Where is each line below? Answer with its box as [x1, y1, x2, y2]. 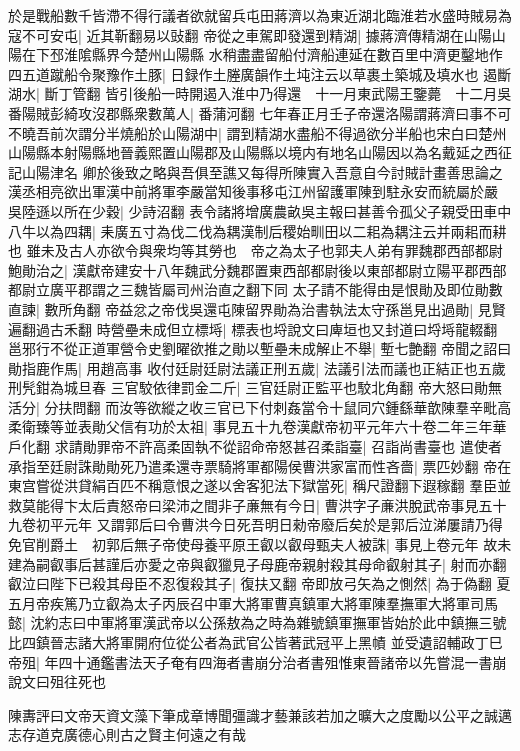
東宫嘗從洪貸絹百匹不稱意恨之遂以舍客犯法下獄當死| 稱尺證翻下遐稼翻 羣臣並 [8, 475, 512, 496]
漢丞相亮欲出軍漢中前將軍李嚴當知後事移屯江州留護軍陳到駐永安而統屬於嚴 [8, 181, 498, 202]
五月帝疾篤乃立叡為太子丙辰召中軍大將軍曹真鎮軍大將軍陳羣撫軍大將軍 [8, 592, 470, 613]
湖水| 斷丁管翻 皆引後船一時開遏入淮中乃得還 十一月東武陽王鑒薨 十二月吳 [8, 83, 512, 104]
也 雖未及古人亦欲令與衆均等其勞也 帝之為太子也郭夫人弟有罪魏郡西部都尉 [8, 240, 503, 261]
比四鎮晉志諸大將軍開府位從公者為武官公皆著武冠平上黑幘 [8, 632, 386, 652]
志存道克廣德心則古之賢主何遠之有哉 [8, 724, 246, 745]
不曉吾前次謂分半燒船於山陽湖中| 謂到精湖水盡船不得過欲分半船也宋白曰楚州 [8, 122, 507, 143]
